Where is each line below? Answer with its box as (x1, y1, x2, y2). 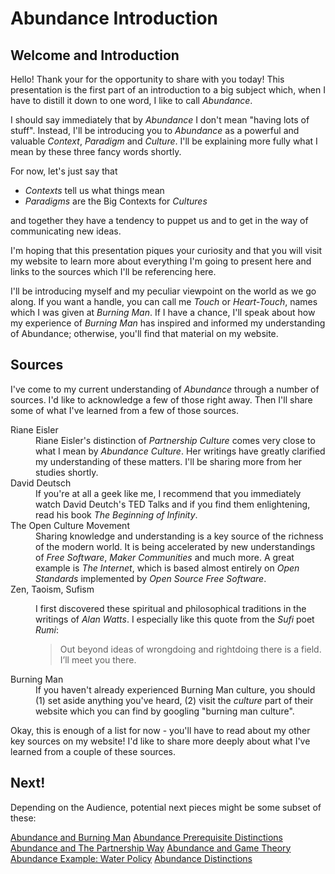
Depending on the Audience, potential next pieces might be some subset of (10, 801, 322, 813)
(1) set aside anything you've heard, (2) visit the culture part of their (35, 694, 314, 706)
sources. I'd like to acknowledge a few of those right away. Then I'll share (10, 393, 313, 406)
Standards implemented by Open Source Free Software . (35, 572, 267, 584)
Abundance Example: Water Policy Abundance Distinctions (10, 852, 253, 864)
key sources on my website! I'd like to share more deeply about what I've (10, 735, 311, 747)
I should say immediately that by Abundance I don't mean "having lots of (10, 114, 310, 126)
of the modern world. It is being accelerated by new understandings (35, 540, 316, 552)
